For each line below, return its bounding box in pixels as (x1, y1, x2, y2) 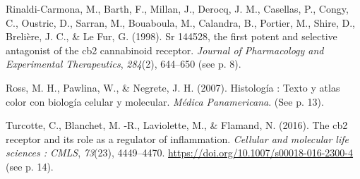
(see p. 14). (6, 159, 54, 173)
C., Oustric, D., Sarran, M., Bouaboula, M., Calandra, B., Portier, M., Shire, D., (6, 15, 355, 30)
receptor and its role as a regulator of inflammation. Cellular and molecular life (6, 131, 349, 146)
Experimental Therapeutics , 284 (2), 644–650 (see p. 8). (6, 56, 241, 71)
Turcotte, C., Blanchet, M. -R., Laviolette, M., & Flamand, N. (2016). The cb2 (6, 118, 348, 132)
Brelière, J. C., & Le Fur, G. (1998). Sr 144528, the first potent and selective (6, 29, 337, 44)
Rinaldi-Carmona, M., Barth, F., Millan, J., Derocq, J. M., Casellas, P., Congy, (6, 1, 349, 16)
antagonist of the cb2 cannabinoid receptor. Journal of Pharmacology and (6, 42, 324, 57)
